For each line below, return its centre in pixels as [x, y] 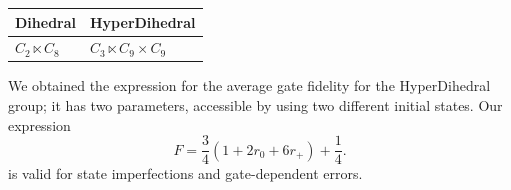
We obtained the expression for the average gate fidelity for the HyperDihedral [249, 85]
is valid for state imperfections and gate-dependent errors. [185, 173]
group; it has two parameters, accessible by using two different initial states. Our [255, 105]
